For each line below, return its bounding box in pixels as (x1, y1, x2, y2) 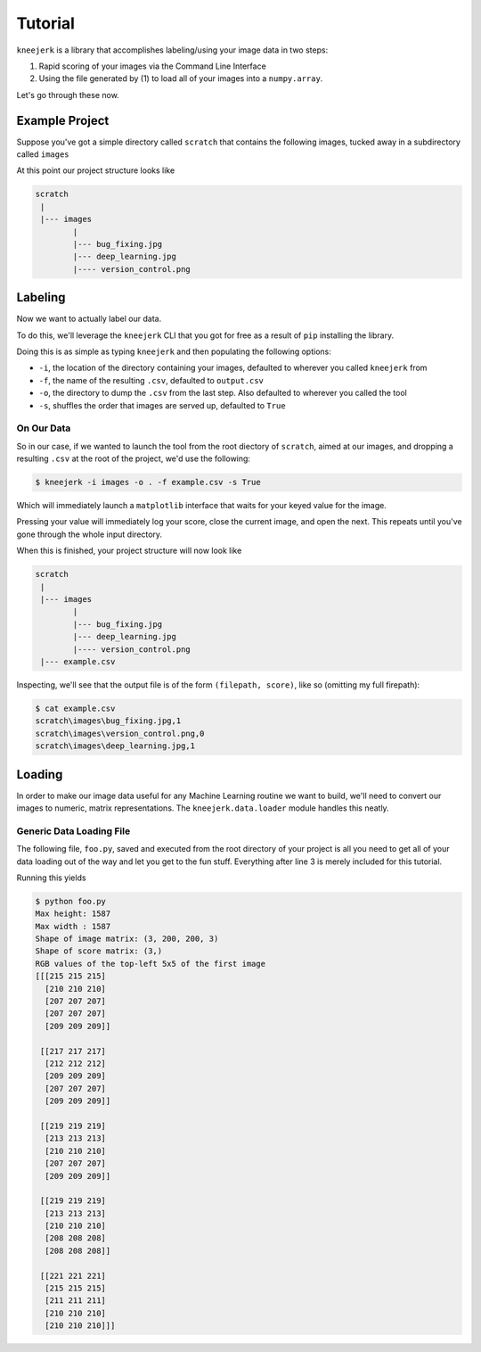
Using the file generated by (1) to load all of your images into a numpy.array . (38, 73, 323, 84)
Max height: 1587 (35, 909, 111, 919)
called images (16, 149, 70, 160)
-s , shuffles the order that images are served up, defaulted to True (38, 400, 286, 410)
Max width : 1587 (35, 921, 111, 931)
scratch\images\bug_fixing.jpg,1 (35, 716, 182, 726)
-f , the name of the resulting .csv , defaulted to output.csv (38, 375, 265, 385)
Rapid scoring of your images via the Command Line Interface (38, 61, 266, 71)
